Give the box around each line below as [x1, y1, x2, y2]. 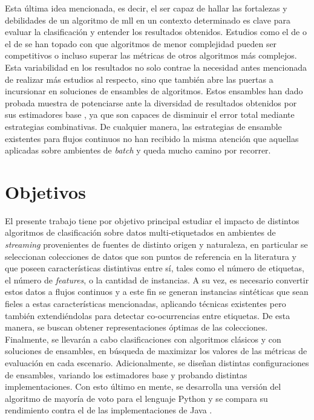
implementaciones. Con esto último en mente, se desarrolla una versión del [5, 380, 281, 393]
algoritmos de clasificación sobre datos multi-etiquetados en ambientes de [5, 226, 276, 239]
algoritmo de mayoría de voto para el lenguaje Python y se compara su [5, 392, 268, 404]
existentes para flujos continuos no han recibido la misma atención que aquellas [5, 132, 299, 144]
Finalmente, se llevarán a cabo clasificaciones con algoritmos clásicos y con [5, 332, 281, 345]
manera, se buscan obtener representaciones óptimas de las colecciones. [5, 321, 268, 334]
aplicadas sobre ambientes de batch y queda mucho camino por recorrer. [5, 144, 271, 157]
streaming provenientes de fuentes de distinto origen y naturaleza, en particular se [5, 238, 308, 251]
